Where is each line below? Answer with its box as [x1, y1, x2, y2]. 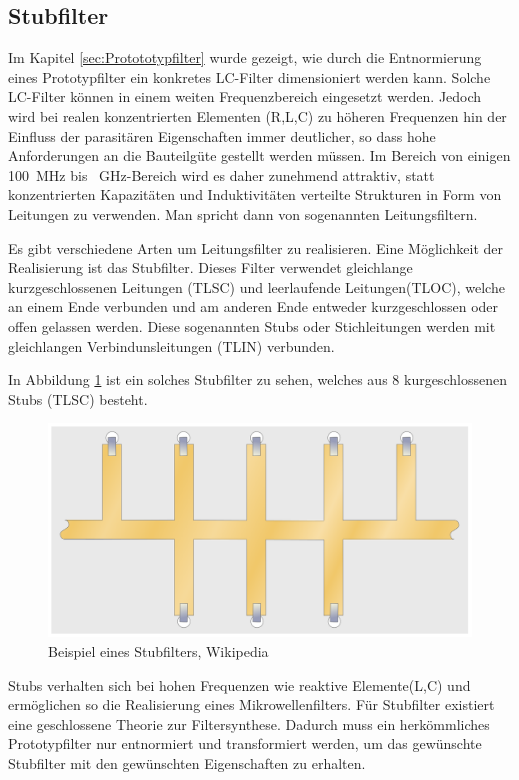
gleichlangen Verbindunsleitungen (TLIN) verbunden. [8, 335, 335, 356]
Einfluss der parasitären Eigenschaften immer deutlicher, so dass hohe [8, 125, 436, 146]
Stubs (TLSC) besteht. [8, 388, 148, 409]
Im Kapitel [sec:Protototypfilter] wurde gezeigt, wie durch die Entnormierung [8, 47, 482, 68]
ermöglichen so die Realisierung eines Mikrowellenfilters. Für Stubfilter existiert [8, 694, 495, 715]
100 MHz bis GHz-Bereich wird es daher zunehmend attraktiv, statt [8, 164, 435, 185]
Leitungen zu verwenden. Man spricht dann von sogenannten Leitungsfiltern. [8, 203, 478, 224]
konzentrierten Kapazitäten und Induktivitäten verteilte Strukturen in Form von [8, 184, 502, 205]
